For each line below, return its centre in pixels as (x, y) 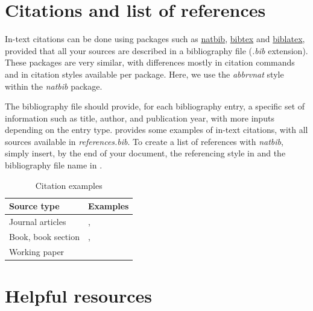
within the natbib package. (54, 86)
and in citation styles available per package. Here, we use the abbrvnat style (144, 74)
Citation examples (69, 185)
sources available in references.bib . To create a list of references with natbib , (144, 141)
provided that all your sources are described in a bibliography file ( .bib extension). (156, 50)
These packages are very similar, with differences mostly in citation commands (150, 62)
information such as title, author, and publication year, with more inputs (140, 118)
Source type (34, 206)
